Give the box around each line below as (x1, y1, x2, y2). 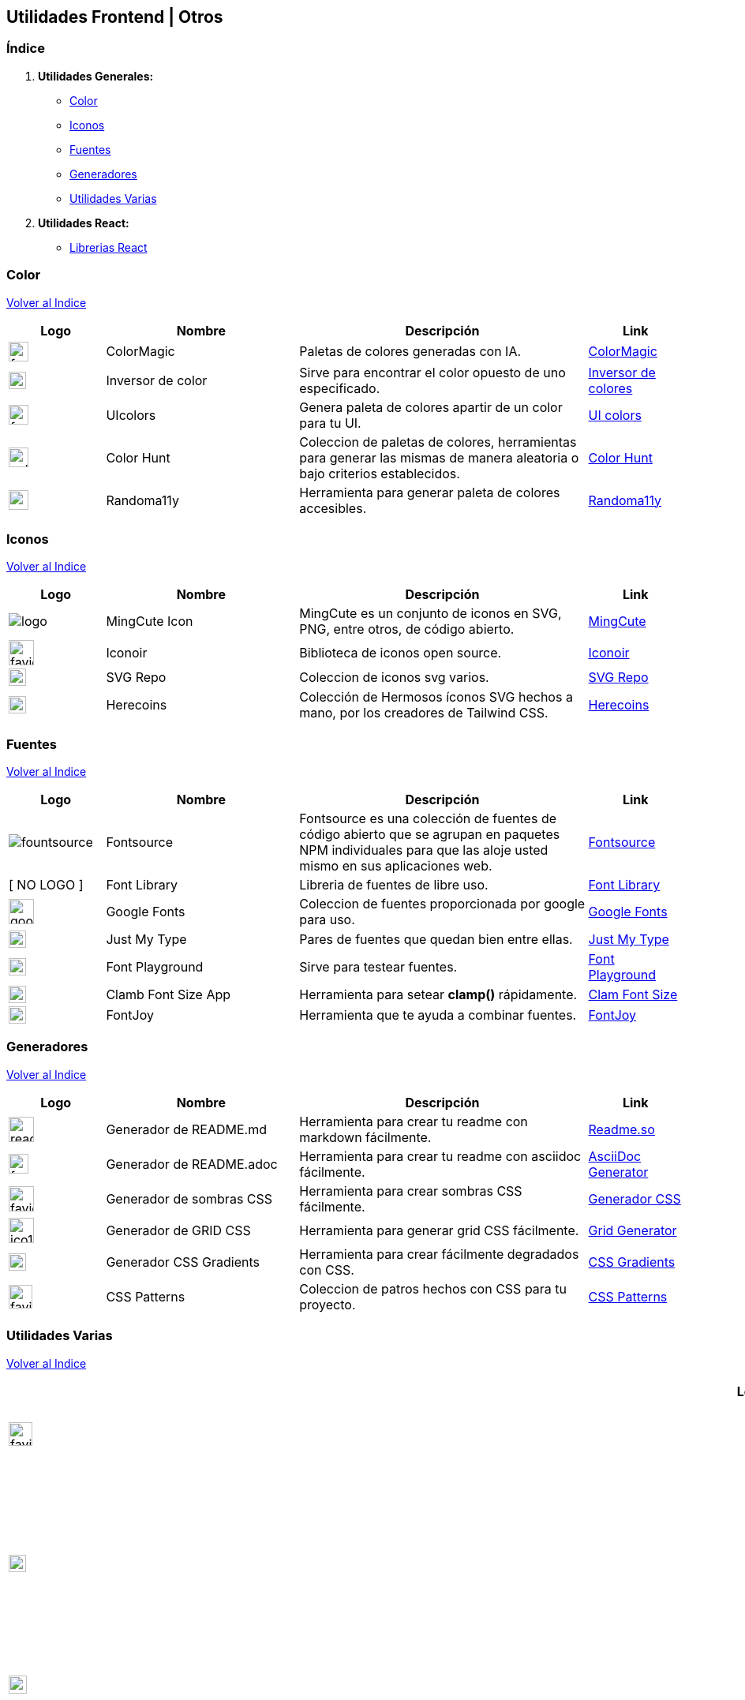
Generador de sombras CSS (106, 1190, 273, 1207)
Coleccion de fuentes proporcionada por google (299, 896, 586, 912)
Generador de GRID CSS (106, 1222, 251, 1238)
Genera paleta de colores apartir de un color (299, 399, 563, 415)
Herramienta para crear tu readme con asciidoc (299, 1148, 582, 1164)
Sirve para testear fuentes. (299, 959, 458, 975)
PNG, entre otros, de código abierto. (299, 621, 515, 638)
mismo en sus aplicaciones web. (299, 858, 492, 874)
